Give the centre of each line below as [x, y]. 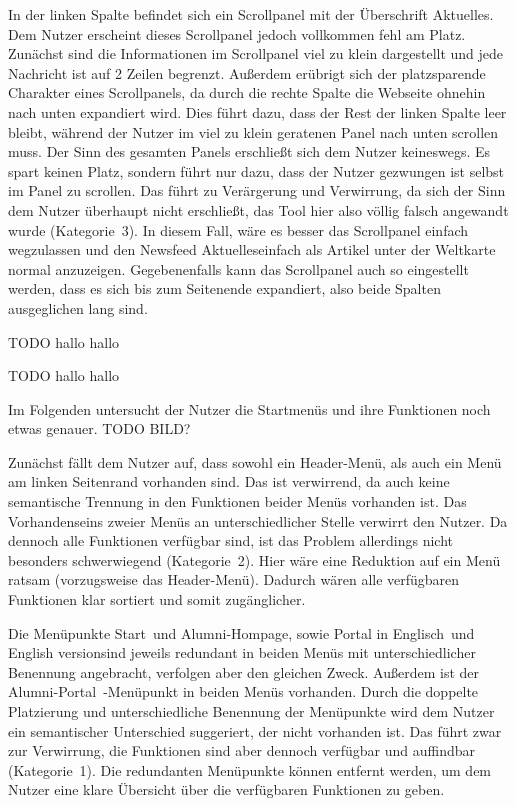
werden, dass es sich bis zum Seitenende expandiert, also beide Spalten [224, 288]
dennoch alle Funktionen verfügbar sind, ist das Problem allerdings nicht [231, 540]
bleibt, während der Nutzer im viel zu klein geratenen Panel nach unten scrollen [253, 131]
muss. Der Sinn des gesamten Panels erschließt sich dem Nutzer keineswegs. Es [249, 151]
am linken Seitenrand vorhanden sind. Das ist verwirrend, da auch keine [229, 481]
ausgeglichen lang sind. [78, 307]
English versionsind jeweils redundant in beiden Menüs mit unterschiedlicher [242, 652]
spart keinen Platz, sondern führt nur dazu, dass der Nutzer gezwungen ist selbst [256, 170]
